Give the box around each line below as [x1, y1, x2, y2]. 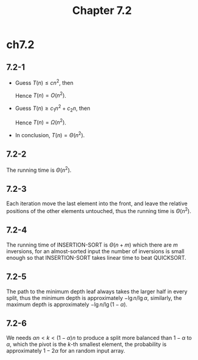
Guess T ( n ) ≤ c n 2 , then [15, 78, 74, 86]
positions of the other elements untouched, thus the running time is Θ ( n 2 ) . [6, 206, 191, 215]
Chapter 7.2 [72, 4, 132, 18]
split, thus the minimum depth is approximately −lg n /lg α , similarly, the [6, 294, 182, 301]
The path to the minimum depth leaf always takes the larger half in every [6, 288, 188, 295]
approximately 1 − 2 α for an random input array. [6, 347, 126, 355]
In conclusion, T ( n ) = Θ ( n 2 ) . [15, 131, 85, 139]
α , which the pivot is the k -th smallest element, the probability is [6, 341, 167, 348]
